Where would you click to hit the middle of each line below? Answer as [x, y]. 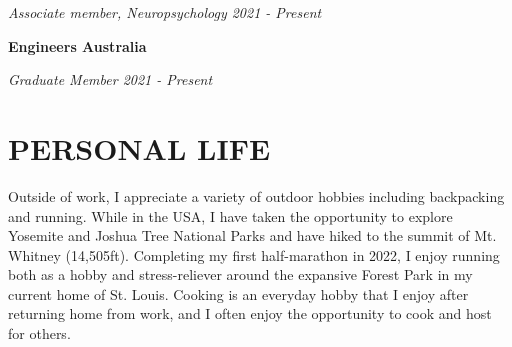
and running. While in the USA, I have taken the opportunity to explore [230, 215]
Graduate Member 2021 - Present [110, 79]
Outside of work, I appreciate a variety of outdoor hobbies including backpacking [256, 195]
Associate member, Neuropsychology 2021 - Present [165, 12]
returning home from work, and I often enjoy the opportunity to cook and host [250, 313]
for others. [39, 333]
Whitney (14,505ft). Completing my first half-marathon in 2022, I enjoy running [254, 254]
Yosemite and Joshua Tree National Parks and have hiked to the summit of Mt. [252, 235]
